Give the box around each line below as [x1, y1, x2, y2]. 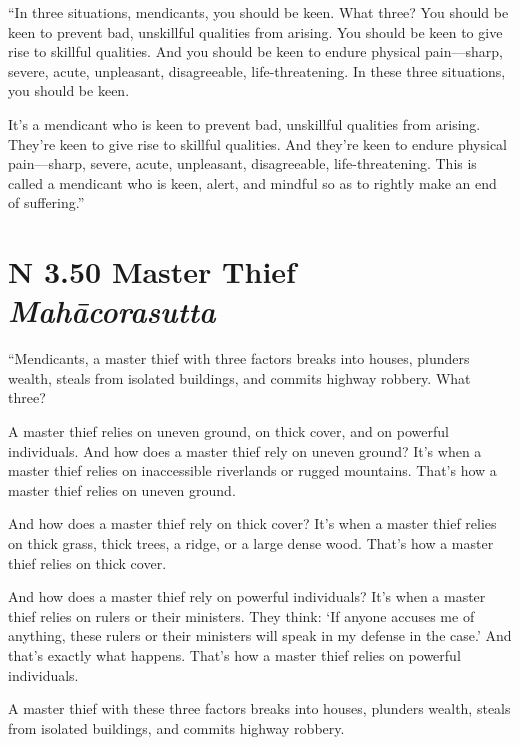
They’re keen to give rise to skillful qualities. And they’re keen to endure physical [8, 133, 508, 154]
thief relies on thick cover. [8, 552, 167, 573]
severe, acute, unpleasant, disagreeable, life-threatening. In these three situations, [8, 60, 506, 81]
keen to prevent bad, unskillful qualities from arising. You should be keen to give [8, 21, 503, 42]
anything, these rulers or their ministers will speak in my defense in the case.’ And [8, 625, 512, 646]
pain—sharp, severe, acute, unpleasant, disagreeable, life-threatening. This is [8, 153, 477, 174]
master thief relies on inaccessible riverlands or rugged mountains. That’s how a [8, 460, 497, 481]
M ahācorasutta [8, 290, 216, 332]
